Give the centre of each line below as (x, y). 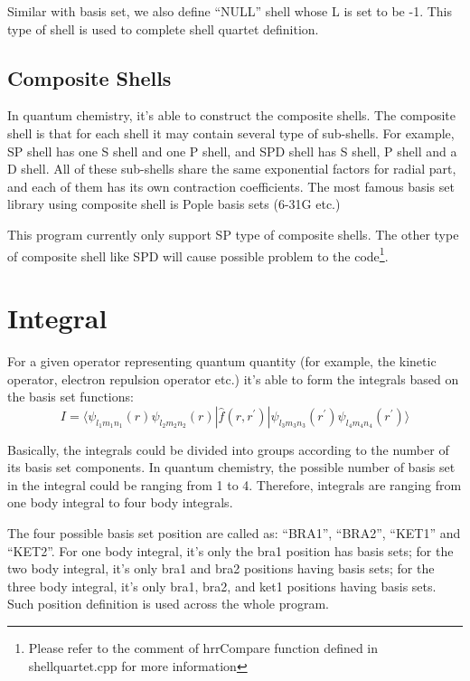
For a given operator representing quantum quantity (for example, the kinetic (222, 360)
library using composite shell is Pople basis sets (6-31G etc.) (174, 204)
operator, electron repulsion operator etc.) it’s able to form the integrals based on (233, 378)
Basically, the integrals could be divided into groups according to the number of (228, 449)
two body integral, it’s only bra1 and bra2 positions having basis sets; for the (221, 568)
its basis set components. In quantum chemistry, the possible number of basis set (231, 467)
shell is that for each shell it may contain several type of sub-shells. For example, (231, 132)
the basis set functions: (70, 397)
